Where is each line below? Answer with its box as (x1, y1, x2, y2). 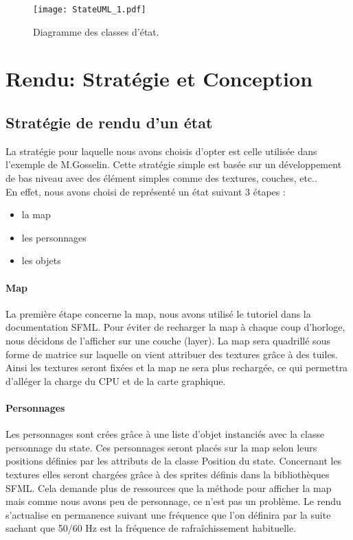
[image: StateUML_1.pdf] (33, 5, 146, 14)
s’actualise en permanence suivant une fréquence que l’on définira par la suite (5, 507, 331, 521)
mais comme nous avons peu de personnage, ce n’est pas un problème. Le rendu (5, 494, 341, 508)
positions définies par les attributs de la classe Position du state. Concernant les (5, 454, 342, 468)
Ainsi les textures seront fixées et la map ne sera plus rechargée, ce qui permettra (5, 360, 348, 375)
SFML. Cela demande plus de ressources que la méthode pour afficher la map (5, 480, 332, 495)
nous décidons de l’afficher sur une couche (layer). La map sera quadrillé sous (5, 333, 330, 347)
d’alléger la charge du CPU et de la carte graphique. (5, 373, 226, 388)
